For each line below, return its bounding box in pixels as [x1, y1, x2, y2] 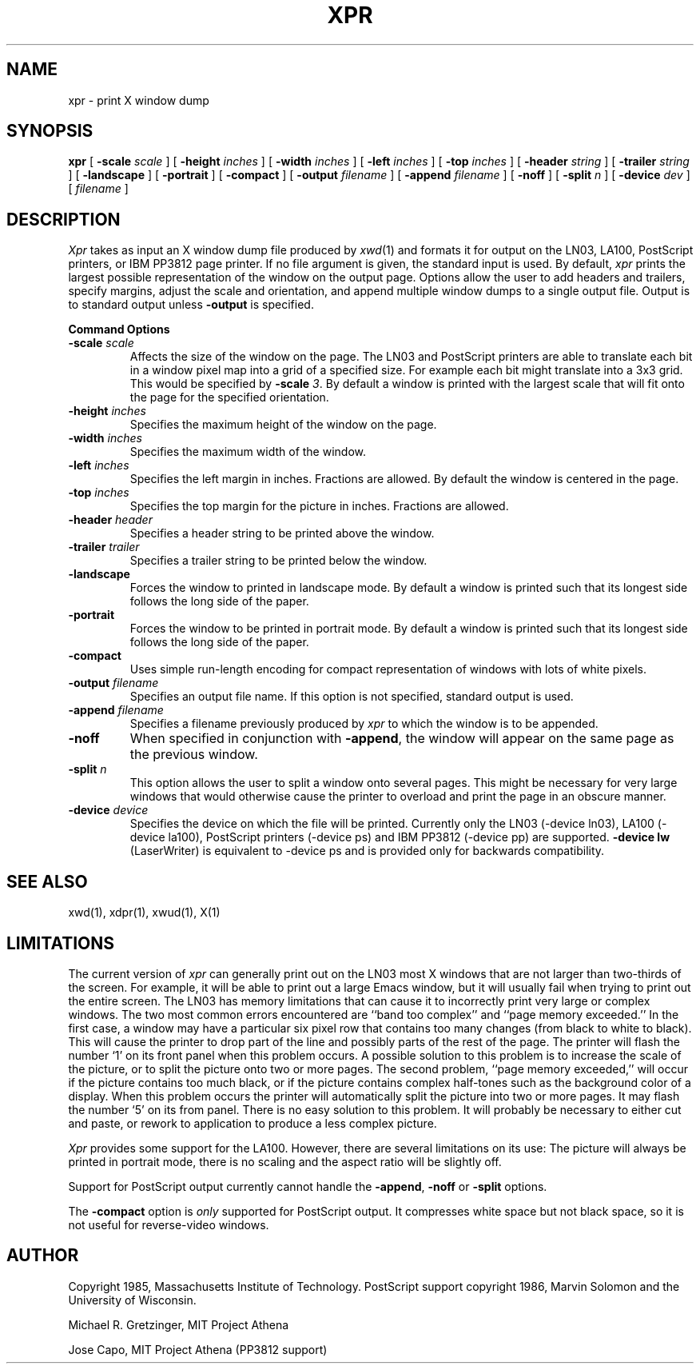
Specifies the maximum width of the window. [129, 445, 367, 459]
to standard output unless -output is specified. [68, 298, 314, 312]
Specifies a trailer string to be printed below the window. [129, 553, 428, 568]
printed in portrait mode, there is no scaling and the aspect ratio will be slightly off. [68, 1154, 502, 1168]
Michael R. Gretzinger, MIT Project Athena [68, 1317, 289, 1332]
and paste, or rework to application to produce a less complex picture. [68, 1116, 437, 1130]
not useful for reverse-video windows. [68, 1217, 269, 1232]
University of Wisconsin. [68, 1292, 197, 1307]
